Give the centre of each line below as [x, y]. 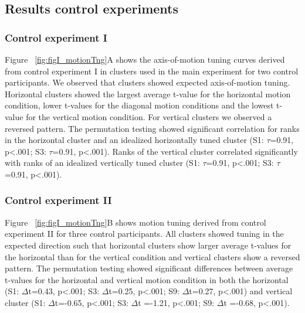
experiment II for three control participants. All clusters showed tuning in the [144, 234]
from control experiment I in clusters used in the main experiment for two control [152, 71]
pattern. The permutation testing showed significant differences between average [149, 268]
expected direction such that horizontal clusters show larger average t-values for [148, 245]
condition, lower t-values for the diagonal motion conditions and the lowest [139, 105]
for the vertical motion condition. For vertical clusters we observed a [149, 116]
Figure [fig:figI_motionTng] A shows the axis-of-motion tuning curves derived [145, 59]
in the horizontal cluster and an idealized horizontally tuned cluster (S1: [134, 140]
